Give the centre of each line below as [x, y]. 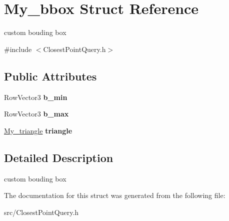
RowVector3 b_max [36, 114]
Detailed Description [59, 157]
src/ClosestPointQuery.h [41, 212]
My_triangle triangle [38, 130]
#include [18, 49]
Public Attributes [50, 76]
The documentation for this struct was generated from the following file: [115, 195]
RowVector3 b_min [36, 97]
